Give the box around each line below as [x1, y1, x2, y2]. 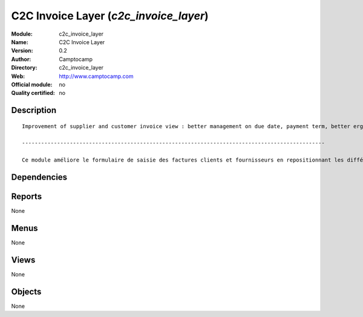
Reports [11, 191, 42, 202]
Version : [11, 47, 33, 54]
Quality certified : [11, 90, 56, 97]
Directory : [11, 64, 38, 71]
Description [11, 105, 57, 116]
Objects [11, 286, 42, 296]
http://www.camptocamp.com [59, 73, 134, 80]
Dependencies [11, 172, 68, 183]
